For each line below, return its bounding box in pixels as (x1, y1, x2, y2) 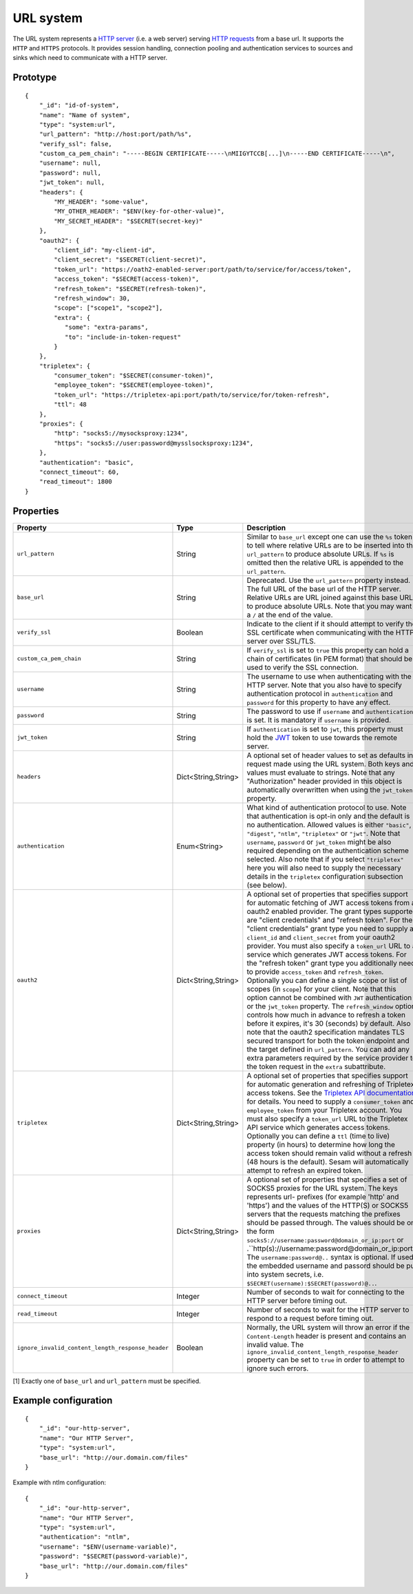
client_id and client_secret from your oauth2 (246, 932, 396, 942)
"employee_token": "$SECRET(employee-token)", (54, 381, 214, 389)
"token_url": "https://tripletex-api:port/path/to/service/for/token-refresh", (54, 390, 330, 399)
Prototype (12, 72, 57, 83)
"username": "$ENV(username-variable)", (39, 1542, 178, 1551)
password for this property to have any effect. (246, 697, 391, 707)
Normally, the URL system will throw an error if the (246, 1322, 410, 1332)
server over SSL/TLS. (246, 636, 316, 646)
